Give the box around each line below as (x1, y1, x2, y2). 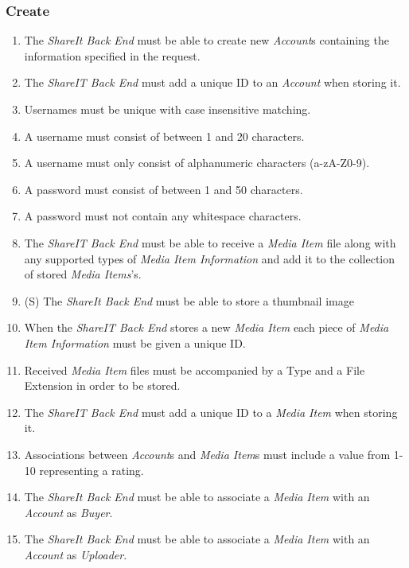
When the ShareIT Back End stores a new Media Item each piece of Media (24, 319, 389, 336)
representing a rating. (39, 461, 144, 478)
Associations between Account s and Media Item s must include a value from (24, 445, 391, 462)
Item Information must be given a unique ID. (24, 334, 246, 351)
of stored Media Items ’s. (24, 266, 142, 282)
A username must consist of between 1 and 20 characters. (24, 127, 305, 144)
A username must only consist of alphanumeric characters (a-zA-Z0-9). (24, 154, 370, 171)
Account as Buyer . (24, 504, 113, 520)
